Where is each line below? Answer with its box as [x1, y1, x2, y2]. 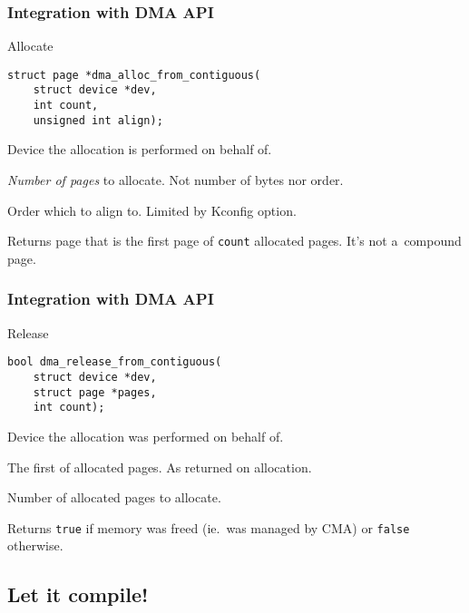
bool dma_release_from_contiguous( [7, 355, 222, 369]
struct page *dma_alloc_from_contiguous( [7, 68, 261, 82]
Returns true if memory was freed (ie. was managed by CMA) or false [7, 518, 410, 537]
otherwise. [7, 536, 64, 555]
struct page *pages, [33, 385, 157, 399]
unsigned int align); [33, 113, 163, 127]
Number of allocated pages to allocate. [7, 488, 221, 507]
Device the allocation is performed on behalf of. [7, 140, 272, 159]
